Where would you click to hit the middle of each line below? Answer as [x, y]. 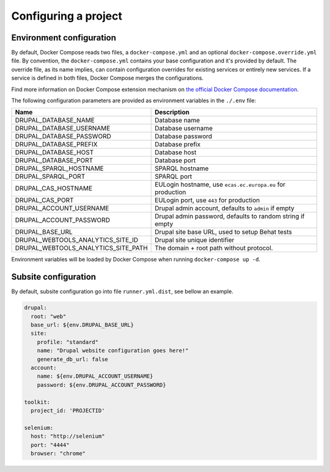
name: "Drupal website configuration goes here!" [113, 351]
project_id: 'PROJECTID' [68, 410]
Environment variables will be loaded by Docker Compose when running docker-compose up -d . [136, 260]
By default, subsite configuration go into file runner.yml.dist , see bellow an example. [122, 291]
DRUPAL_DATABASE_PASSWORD [63, 137]
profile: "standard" [68, 342]
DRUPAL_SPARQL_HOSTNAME [59, 168]
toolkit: [37, 402]
